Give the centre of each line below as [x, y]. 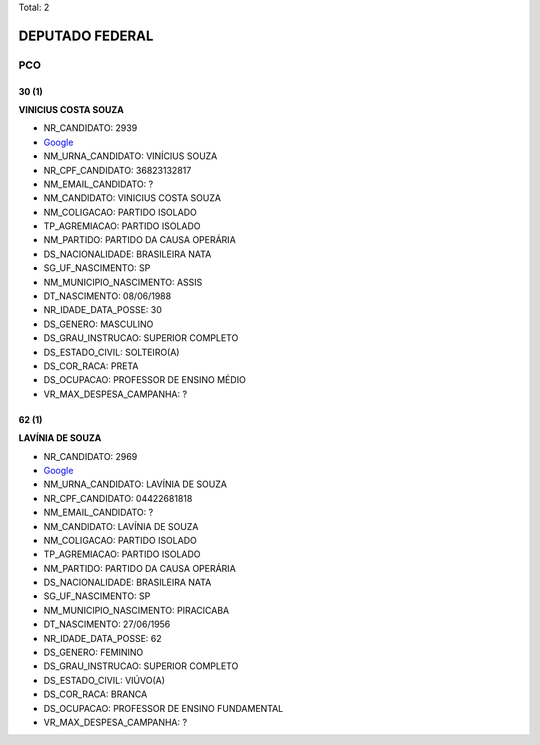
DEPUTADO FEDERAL [86, 35]
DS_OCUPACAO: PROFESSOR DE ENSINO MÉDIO [145, 380]
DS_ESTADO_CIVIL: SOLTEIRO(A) [111, 352]
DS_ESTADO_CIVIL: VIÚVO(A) [104, 680]
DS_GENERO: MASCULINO [98, 324]
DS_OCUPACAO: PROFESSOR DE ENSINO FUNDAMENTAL [163, 708]
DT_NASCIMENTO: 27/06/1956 [107, 624]
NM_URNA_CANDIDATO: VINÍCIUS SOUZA [130, 156]
